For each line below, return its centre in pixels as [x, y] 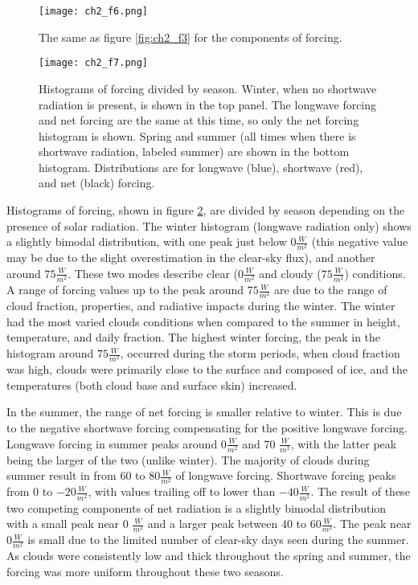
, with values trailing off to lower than [182, 491]
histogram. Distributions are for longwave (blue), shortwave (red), [201, 167]
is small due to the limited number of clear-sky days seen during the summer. [218, 540]
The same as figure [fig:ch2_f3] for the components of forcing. [191, 37]
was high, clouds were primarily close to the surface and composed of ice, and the [207, 369]
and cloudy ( [290, 273]
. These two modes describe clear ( [153, 273]
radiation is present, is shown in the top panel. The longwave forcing [208, 104]
